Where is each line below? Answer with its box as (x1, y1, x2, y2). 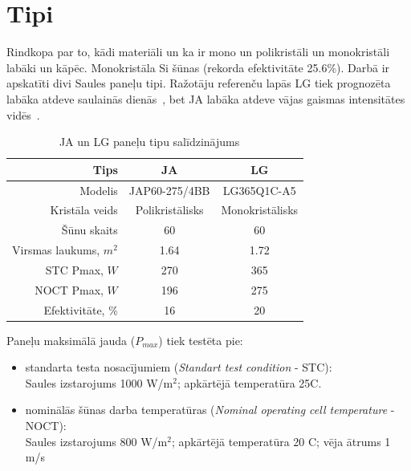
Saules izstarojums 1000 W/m (25, 374, 173, 391)
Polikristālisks (135, 201, 204, 218)
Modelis (79, 181, 118, 198)
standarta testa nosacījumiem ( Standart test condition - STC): (25, 359, 332, 376)
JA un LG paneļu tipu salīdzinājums (59, 133, 240, 150)
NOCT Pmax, (35, 281, 104, 298)
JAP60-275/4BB (128, 181, 210, 198)
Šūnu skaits (61, 221, 118, 238)
